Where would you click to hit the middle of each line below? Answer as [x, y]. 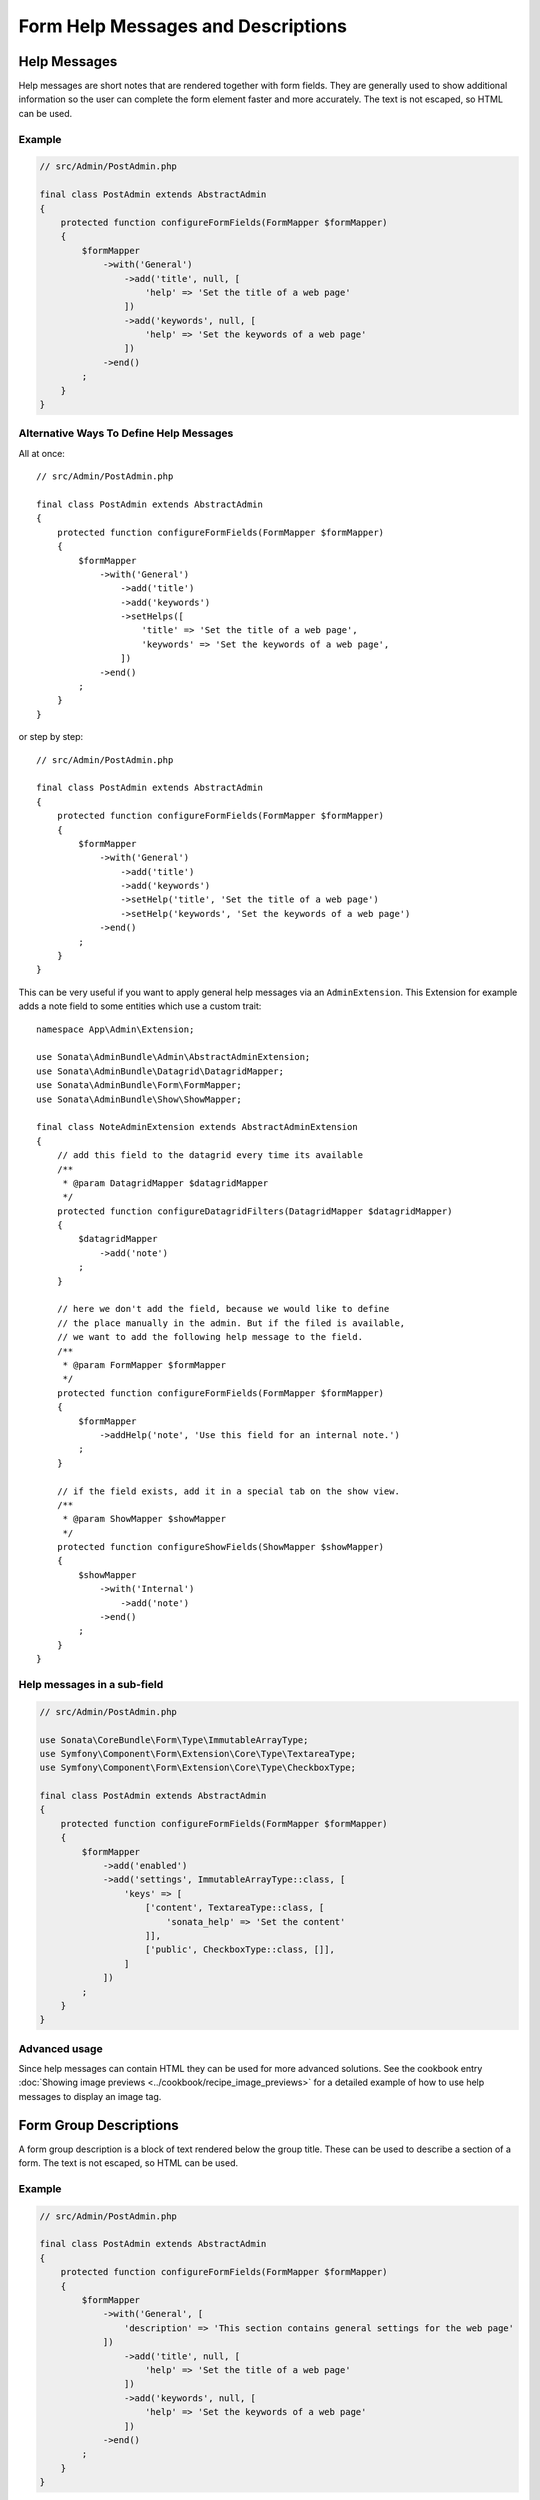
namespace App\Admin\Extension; [115, 1029]
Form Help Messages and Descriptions [183, 26]
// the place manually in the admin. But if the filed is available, [231, 1323]
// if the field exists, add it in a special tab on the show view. [228, 1491]
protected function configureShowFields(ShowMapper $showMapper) [220, 1547]
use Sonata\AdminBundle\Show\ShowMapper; [139, 1099]
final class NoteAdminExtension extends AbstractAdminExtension [197, 1127]
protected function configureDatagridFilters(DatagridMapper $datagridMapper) [254, 1211]
